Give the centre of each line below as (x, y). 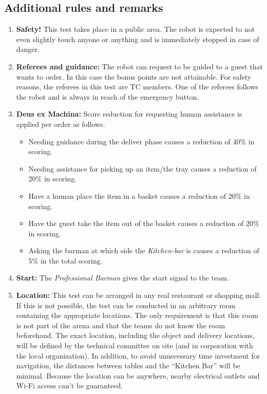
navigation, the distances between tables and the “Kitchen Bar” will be (128, 365)
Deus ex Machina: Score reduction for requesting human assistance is (129, 114)
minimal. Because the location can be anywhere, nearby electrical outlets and (138, 375)
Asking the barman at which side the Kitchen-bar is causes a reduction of (144, 250)
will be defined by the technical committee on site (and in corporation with (135, 345)
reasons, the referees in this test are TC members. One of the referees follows (137, 87)
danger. (28, 49)
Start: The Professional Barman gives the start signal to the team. (122, 278)
